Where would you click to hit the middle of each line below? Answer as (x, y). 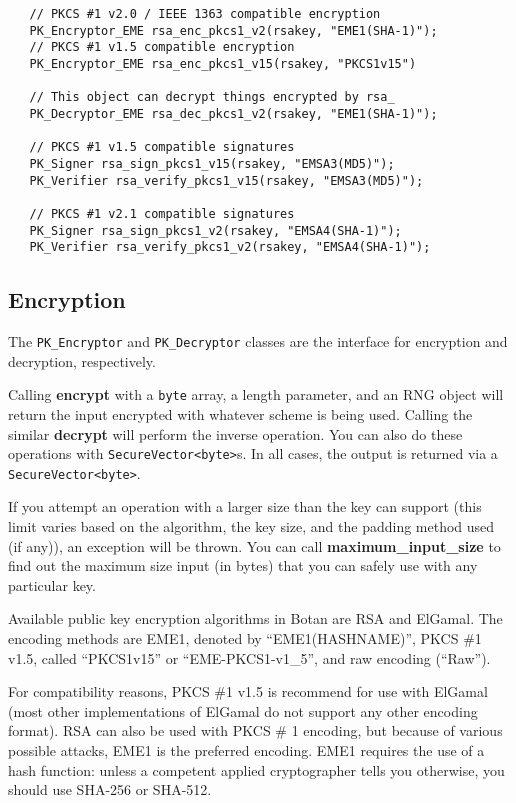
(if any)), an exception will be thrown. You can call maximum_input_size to (254, 545)
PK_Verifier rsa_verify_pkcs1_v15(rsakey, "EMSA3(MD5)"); (226, 180)
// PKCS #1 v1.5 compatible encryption (162, 47)
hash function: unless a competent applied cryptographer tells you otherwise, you (256, 769)
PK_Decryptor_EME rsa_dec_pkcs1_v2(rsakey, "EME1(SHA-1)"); (233, 113)
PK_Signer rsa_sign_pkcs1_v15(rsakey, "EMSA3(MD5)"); (212, 163)
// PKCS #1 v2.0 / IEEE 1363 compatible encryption (205, 14)
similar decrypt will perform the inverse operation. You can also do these (235, 433)
